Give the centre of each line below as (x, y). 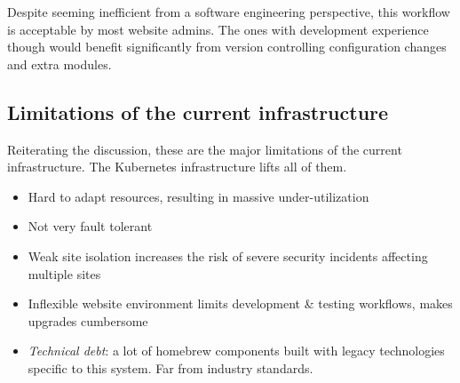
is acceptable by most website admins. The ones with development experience (218, 29)
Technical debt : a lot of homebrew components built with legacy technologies (236, 351)
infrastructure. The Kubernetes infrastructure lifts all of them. (177, 167)
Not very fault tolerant (90, 226)
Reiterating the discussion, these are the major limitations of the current (205, 149)
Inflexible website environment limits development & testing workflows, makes (240, 303)
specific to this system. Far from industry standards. (171, 367)
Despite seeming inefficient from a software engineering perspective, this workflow (229, 12)
